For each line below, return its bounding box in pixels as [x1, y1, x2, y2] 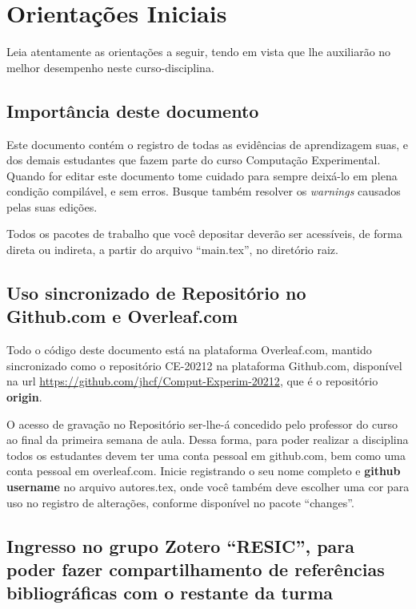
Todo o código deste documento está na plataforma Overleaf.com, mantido [6, 341, 372, 358]
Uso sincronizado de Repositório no [6, 280, 306, 305]
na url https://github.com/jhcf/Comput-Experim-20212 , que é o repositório [6, 373, 378, 389]
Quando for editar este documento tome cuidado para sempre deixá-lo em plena [6, 167, 398, 184]
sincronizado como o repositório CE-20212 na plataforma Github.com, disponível [6, 357, 402, 373]
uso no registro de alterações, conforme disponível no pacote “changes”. [6, 494, 354, 510]
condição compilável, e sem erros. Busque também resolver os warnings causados [6, 183, 401, 200]
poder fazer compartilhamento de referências [6, 556, 385, 581]
